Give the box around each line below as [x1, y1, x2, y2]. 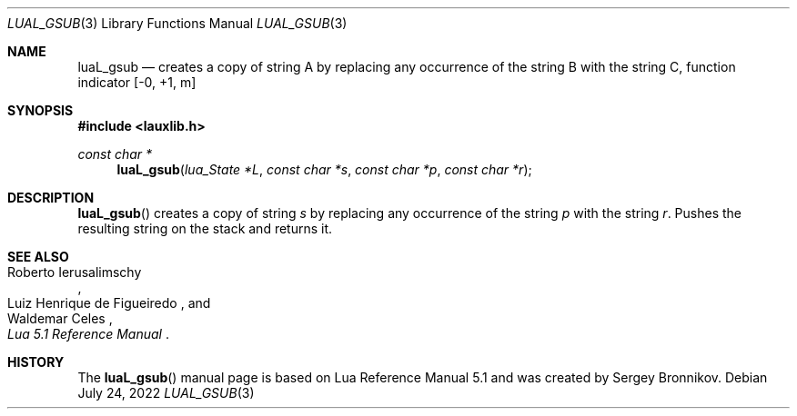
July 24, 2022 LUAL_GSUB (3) [77, 385, 255, 401]
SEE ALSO [7, 249, 69, 264]
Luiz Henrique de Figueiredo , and [7, 295, 211, 311]
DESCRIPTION [7, 190, 95, 205]
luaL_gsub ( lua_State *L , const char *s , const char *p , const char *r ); [116, 162, 532, 177]
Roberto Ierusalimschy [7, 264, 142, 280]
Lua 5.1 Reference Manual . [7, 326, 169, 342]
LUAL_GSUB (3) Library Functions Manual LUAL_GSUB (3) [7, 15, 348, 31]
